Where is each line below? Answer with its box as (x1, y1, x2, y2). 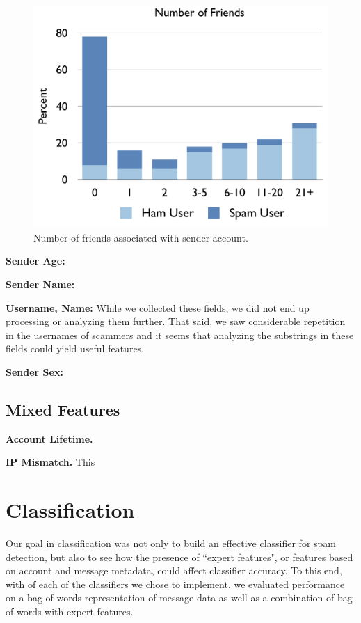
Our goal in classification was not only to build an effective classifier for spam (6, 536, 337, 551)
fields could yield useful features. (6, 341, 145, 356)
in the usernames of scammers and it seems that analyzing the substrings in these (6, 327, 354, 342)
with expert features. (45, 604, 134, 619)
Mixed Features (6, 398, 120, 420)
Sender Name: (6, 277, 75, 292)
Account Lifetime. (6, 431, 93, 445)
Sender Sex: (6, 364, 63, 379)
